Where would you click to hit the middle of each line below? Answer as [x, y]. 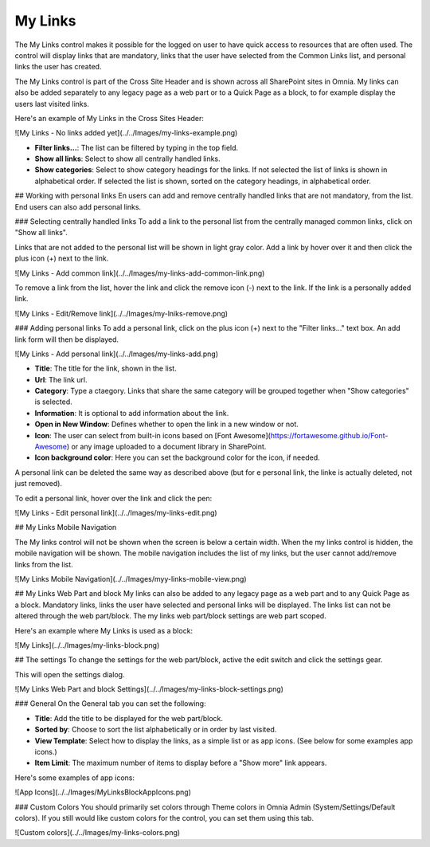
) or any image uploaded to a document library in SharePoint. [166, 447]
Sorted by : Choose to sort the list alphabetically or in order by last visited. [156, 730]
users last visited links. [52, 104]
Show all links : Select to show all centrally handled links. [127, 159]
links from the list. [44, 564]
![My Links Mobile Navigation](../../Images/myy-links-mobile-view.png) [131, 578]
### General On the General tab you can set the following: [110, 704]
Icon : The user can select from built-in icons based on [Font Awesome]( [152, 435]
